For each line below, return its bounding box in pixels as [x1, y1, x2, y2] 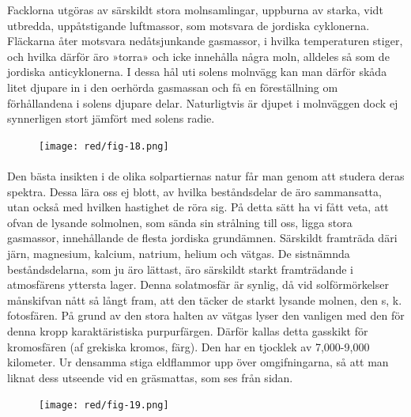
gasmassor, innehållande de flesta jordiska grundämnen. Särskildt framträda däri [7, 229, 398, 246]
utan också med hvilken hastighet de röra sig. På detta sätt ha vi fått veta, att [7, 199, 389, 215]
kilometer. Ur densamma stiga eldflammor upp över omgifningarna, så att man [7, 354, 389, 370]
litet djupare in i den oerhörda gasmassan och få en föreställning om [7, 78, 338, 95]
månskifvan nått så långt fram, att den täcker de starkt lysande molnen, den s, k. [7, 291, 402, 308]
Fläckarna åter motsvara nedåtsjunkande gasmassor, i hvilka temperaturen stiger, [7, 32, 403, 49]
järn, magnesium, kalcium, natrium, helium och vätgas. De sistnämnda [7, 245, 350, 261]
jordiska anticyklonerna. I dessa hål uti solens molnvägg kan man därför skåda [7, 63, 387, 80]
